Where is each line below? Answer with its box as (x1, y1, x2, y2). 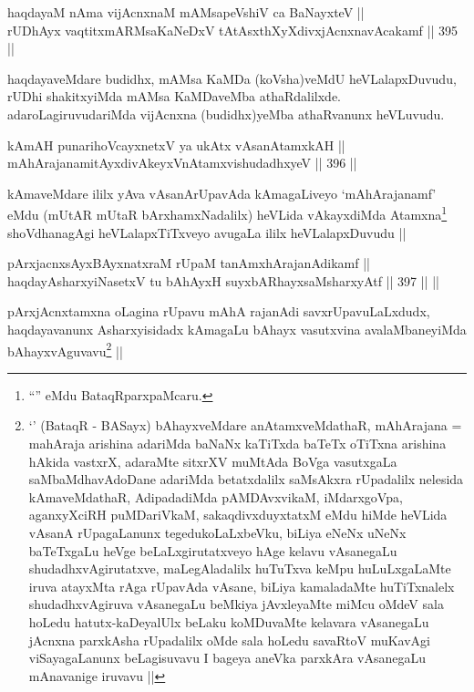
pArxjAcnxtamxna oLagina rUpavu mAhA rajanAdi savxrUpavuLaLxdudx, (7, 302, 430, 321)
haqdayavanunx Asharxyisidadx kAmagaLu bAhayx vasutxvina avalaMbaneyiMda (7, 319, 467, 338)
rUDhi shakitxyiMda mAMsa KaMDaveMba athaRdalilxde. (7, 87, 342, 106)
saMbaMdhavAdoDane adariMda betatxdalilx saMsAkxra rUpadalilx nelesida (28, 470, 464, 489)
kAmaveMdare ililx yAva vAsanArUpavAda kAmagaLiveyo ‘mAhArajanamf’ (7, 183, 437, 202)
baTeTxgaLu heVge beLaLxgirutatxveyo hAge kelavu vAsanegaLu (28, 541, 397, 560)
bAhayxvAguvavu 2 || (7, 338, 123, 360)
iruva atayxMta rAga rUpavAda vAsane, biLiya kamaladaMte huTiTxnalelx (28, 576, 455, 595)
